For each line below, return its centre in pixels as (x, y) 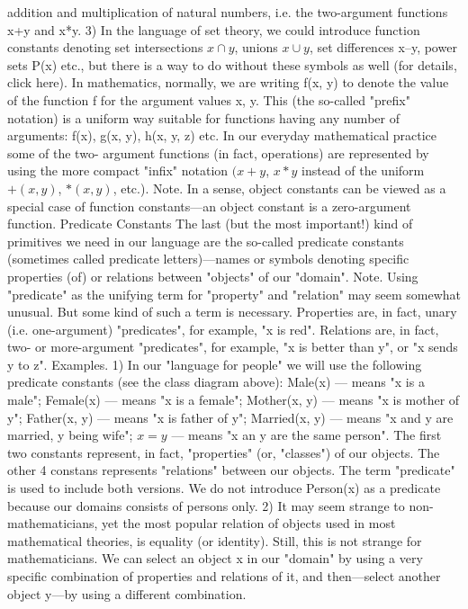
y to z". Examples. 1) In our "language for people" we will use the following (215, 364)
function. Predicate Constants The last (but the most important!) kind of (210, 224)
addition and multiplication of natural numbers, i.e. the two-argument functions (228, 12)
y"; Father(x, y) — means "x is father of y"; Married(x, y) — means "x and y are (230, 417)
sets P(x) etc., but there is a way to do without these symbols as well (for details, (232, 64)
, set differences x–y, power (383, 47)
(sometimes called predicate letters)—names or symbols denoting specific (208, 259)
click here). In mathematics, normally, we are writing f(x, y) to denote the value (228, 82)
